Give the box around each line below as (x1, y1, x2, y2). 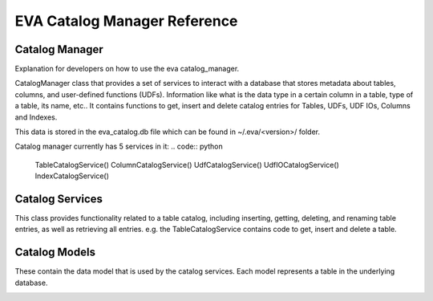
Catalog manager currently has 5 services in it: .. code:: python (14, 141, 224, 152)
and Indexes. (14, 112, 58, 122)
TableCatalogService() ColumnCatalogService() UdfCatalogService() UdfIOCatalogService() (34, 160, 340, 169)
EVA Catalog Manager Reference (14, 12, 238, 30)
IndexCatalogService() (34, 171, 110, 181)
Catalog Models (14, 246, 96, 259)
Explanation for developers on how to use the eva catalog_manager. (14, 64, 240, 74)
